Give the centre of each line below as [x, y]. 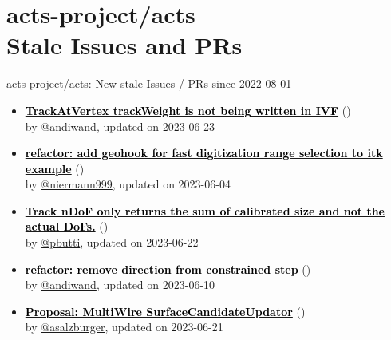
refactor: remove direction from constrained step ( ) [168, 269]
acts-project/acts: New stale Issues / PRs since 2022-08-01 [149, 83]
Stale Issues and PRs [124, 45]
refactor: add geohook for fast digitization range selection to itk [204, 153]
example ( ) [55, 168]
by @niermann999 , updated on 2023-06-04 [128, 184]
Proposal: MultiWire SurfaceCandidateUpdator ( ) [165, 311]
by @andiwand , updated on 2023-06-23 [120, 126]
